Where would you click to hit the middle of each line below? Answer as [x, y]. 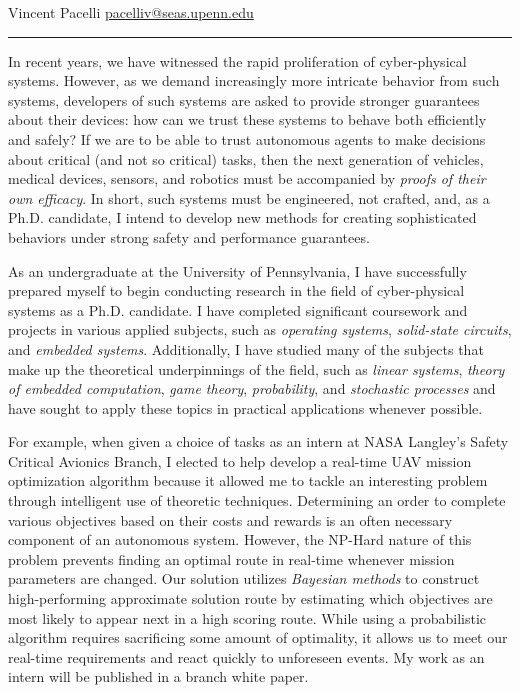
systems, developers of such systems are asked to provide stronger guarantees [244, 99]
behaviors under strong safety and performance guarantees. [189, 236]
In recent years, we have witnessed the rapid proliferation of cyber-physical [237, 60]
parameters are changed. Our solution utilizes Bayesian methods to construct [244, 578]
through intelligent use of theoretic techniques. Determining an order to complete [257, 500]
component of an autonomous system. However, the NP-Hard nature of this [240, 539]
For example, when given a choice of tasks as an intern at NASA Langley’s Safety [258, 441]
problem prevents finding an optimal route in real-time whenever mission [231, 558]
